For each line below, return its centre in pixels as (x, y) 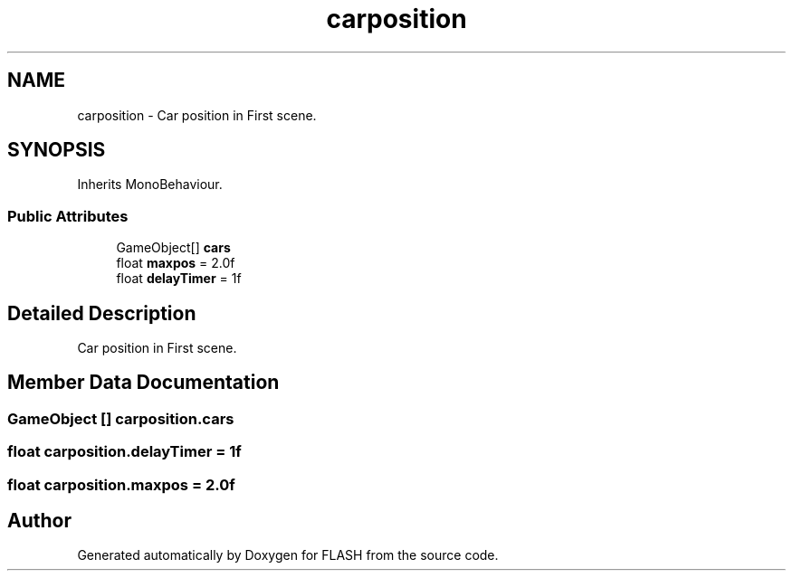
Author (39, 521)
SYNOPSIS (57, 150)
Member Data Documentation (143, 383)
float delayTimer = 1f (179, 279)
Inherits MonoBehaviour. (150, 185)
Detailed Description (102, 313)
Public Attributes (68, 216)
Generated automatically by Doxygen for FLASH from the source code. (288, 555)
